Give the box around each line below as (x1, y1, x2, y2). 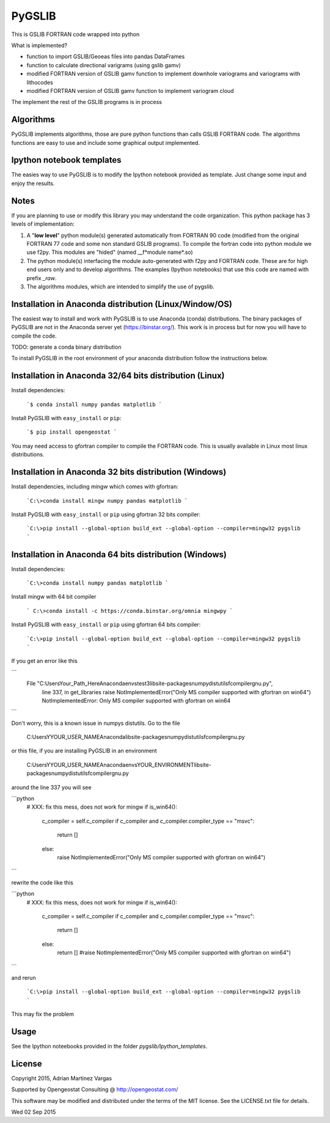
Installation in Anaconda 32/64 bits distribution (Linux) (11, 371, 225, 381)
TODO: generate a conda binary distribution (11, 343, 122, 350)
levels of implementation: (11, 220, 75, 228)
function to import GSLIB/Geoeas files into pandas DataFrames (26, 53, 185, 61)
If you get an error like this (11, 658, 78, 665)
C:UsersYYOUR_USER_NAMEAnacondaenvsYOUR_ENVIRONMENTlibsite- (26, 761, 212, 768)
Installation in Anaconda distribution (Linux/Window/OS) (11, 298, 232, 309)
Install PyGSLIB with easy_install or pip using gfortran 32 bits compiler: (11, 511, 201, 518)
